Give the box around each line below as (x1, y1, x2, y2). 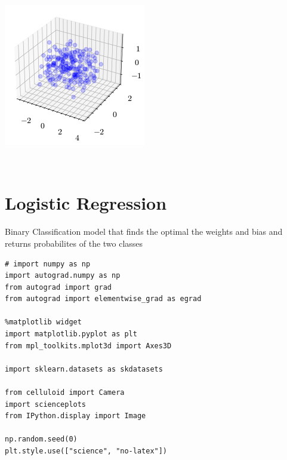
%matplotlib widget (5, 318, 82, 327)
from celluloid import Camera (5, 388, 125, 397)
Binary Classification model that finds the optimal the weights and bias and (5, 225, 283, 238)
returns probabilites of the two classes (5, 237, 143, 249)
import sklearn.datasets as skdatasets (5, 364, 163, 373)
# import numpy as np (5, 259, 91, 268)
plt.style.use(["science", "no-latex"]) (5, 447, 168, 455)
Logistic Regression (5, 191, 167, 215)
